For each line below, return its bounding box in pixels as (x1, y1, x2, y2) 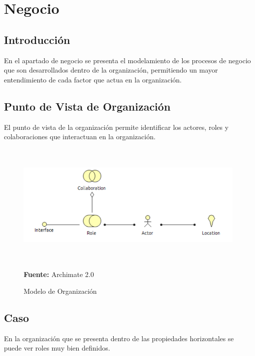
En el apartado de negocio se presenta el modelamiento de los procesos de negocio (4, 55, 251, 65)
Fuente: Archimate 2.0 (24, 269, 94, 279)
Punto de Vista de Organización (4, 98, 171, 114)
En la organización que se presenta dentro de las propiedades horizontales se (4, 333, 234, 343)
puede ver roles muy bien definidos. (4, 343, 110, 353)
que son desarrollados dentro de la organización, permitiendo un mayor (4, 65, 218, 75)
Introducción (4, 32, 70, 47)
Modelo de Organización (24, 285, 97, 296)
